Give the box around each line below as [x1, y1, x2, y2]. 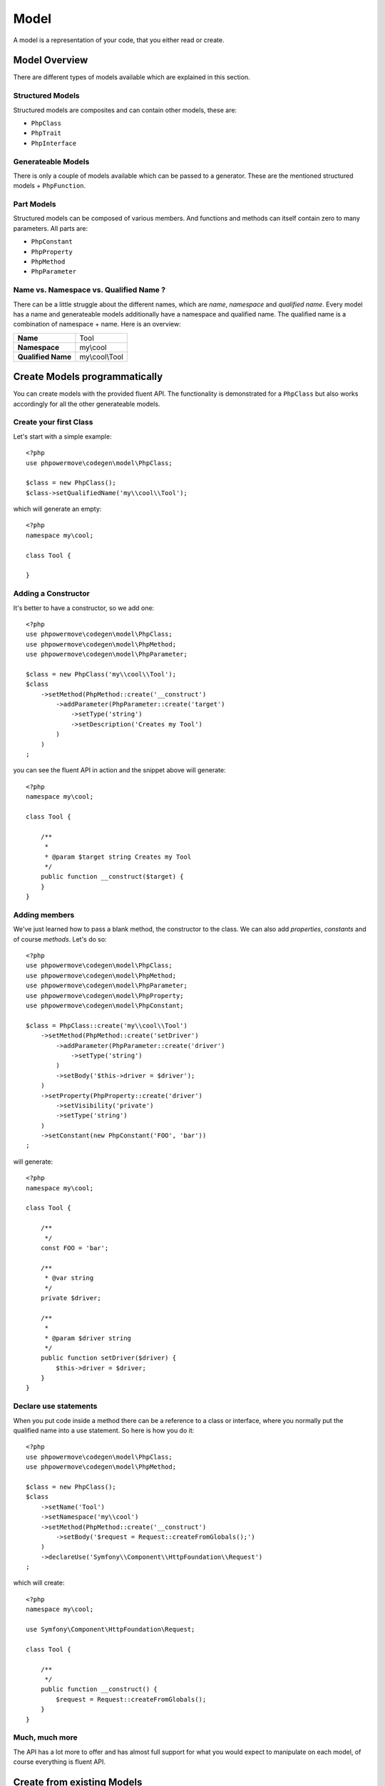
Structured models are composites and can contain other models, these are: [13, 106, 237, 114]
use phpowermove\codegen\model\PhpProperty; [26, 992, 185, 999]
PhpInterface [31, 139, 77, 147]
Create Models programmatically [13, 371, 163, 383]
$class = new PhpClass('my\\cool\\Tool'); [26, 670, 177, 678]
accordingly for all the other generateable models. [13, 399, 160, 408]
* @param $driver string [44, 1334, 132, 1342]
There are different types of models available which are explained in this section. [13, 73, 250, 81]
